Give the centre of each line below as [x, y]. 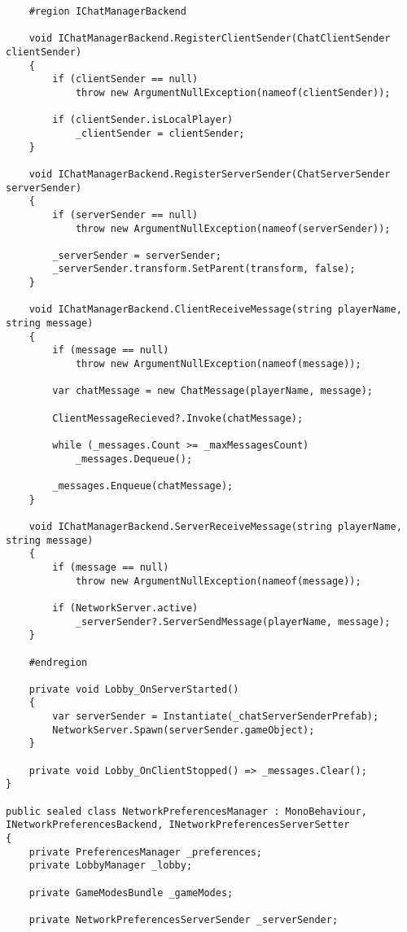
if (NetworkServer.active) [125, 608]
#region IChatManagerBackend [107, 11]
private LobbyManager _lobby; [111, 866]
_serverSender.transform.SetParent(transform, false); [204, 269]
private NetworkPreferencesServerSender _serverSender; [184, 919]
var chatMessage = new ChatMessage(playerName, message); [213, 391]
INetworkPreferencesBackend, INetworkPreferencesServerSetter [178, 825]
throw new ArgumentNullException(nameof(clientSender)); [233, 92]
